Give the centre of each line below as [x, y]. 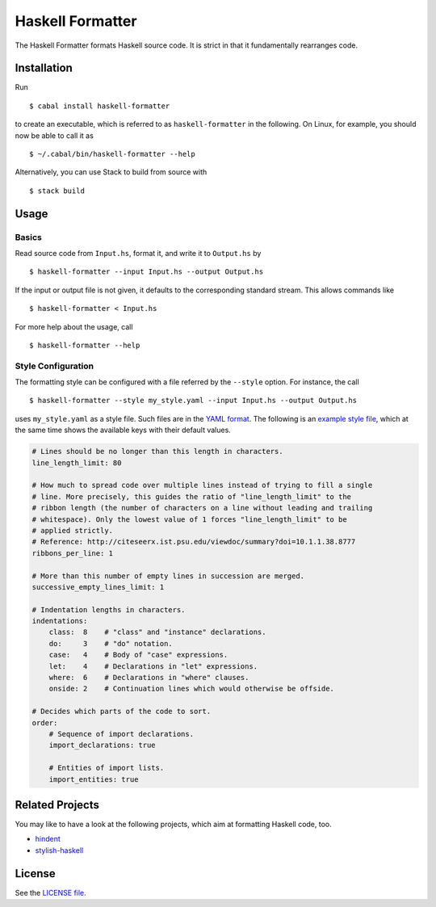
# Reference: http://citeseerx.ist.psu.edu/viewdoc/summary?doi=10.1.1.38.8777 [194, 542]
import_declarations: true [103, 745]
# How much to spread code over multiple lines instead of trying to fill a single [202, 485]
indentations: [60, 621]
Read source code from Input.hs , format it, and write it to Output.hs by [138, 253]
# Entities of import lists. [107, 768]
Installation [44, 68]
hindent [48, 839]
